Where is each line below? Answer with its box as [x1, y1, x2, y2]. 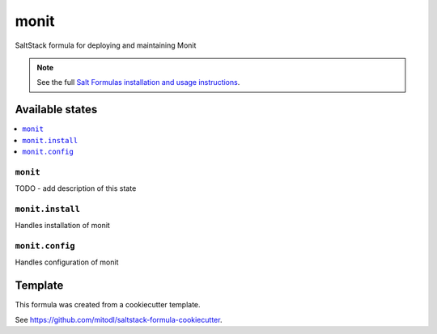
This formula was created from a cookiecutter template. [15, 300, 202, 310]
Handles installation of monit [15, 221, 111, 230]
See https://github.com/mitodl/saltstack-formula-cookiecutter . [15, 315, 223, 324]
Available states [15, 103, 98, 116]
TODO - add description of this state [15, 184, 137, 193]
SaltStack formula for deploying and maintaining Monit [15, 40, 197, 50]
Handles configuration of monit [15, 257, 119, 267]
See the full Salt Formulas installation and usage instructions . [36, 78, 240, 87]
